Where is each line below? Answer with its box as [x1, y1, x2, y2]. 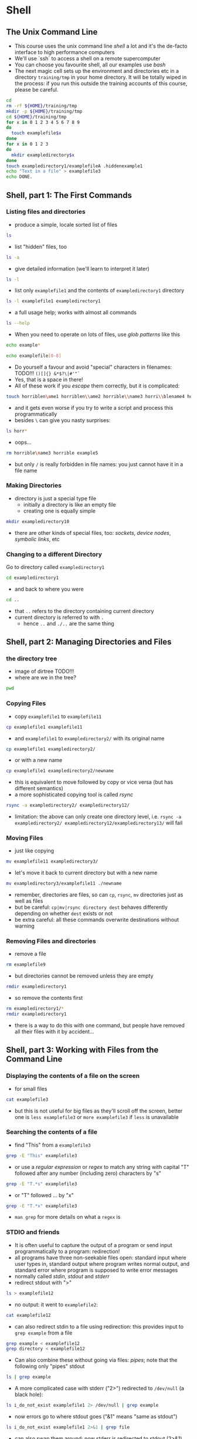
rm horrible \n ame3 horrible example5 [6, 450, 98, 456]
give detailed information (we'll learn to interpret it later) [14, 265, 150, 272]
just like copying [14, 847, 55, 854]
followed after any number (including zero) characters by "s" [14, 1170, 161, 1177]
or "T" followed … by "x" [14, 1191, 74, 1198]
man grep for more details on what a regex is [14, 1214, 121, 1221]
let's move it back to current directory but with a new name [14, 870, 158, 877]
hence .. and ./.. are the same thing [23, 620, 114, 627]
